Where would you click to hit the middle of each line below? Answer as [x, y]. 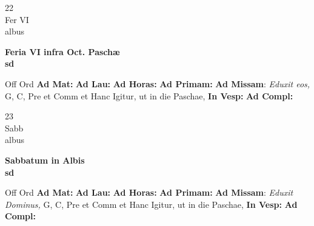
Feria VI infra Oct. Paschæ [62, 51]
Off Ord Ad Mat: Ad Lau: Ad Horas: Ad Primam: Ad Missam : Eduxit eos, [158, 83]
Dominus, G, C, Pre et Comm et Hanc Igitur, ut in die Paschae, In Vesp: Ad [151, 204]
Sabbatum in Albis [45, 160]
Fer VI [17, 19]
